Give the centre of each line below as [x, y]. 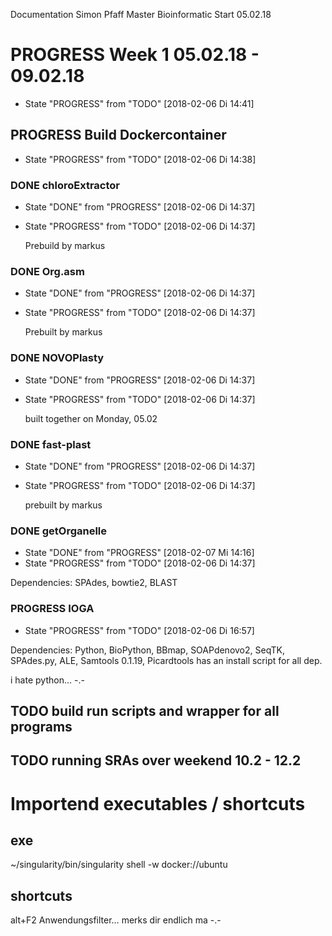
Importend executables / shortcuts [158, 803]
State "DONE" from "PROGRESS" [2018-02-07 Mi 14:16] [139, 553]
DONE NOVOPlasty [57, 358]
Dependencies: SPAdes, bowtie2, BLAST [94, 583]
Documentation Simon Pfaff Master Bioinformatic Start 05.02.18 [141, 14]
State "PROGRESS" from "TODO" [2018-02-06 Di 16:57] [139, 630]
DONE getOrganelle [59, 531]
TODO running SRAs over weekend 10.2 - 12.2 [156, 760]
